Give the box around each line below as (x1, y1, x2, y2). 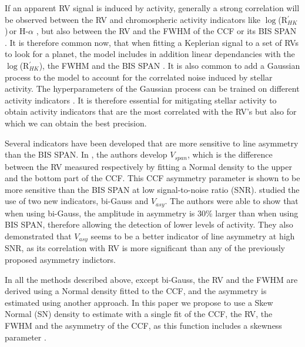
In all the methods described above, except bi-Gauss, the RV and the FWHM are (5, 273, 298, 285)
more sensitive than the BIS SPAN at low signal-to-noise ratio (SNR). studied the (5, 183, 300, 195)
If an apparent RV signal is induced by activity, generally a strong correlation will (5, 2, 300, 14)
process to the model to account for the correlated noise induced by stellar (5, 71, 273, 83)
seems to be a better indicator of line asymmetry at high (91, 230, 295, 242)
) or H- (5, 25, 29, 37)
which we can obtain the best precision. (5, 116, 147, 129)
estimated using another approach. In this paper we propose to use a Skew (5, 296, 273, 308)
